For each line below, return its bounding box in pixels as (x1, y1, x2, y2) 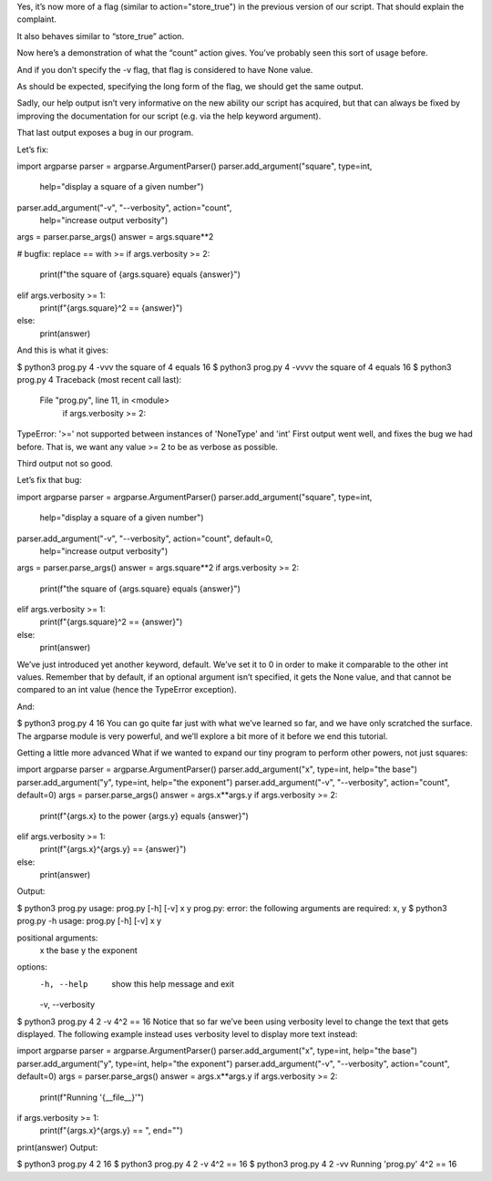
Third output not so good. (16, 457, 113, 468)
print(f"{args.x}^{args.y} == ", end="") (39, 1125, 183, 1136)
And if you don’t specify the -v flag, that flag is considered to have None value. (16, 64, 313, 75)
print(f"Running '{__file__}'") (39, 1092, 145, 1103)
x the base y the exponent (39, 945, 138, 956)
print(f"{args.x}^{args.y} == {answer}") (39, 844, 187, 855)
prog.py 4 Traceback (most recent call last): (16, 374, 182, 385)
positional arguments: (16, 932, 98, 943)
